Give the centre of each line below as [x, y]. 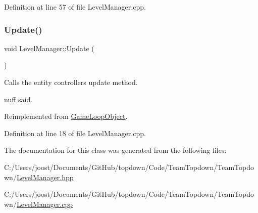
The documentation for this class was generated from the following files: [115, 150]
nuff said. [18, 99]
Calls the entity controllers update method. [71, 82]
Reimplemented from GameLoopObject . [66, 116]
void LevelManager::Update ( [49, 48]
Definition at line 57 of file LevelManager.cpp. [75, 7]
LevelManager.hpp [45, 177]
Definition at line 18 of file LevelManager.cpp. [75, 133]
